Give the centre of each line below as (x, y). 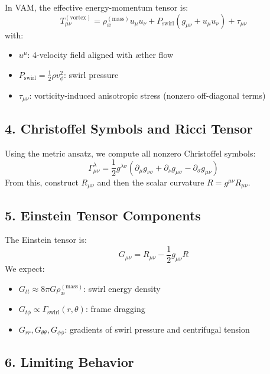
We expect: (25, 268)
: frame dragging (115, 309)
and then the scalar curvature (151, 182)
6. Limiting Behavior (69, 361)
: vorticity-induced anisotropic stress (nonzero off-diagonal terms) (147, 95)
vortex (78, 17)
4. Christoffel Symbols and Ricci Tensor (129, 128)
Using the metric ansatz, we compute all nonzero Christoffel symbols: (130, 153)
